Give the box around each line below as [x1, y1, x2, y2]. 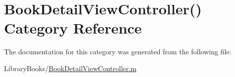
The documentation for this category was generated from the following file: [4, 46, 232, 57]
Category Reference [4, 18, 142, 38]
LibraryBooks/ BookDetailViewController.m [4, 63, 137, 73]
